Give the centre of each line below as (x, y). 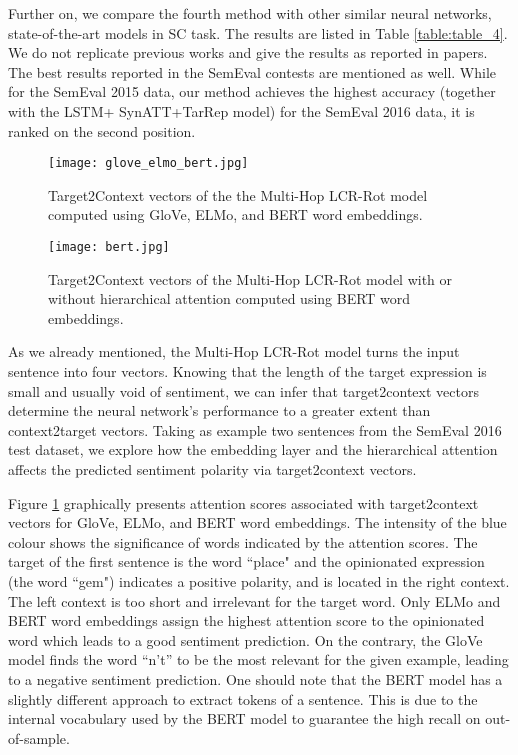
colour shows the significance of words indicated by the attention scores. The (243, 541)
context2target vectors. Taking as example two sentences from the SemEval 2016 (255, 429)
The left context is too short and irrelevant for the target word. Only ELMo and (254, 600)
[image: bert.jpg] (109, 247)
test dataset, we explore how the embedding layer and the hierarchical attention (253, 449)
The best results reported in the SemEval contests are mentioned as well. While (252, 71)
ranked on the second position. (102, 130)
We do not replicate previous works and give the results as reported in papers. (248, 52)
